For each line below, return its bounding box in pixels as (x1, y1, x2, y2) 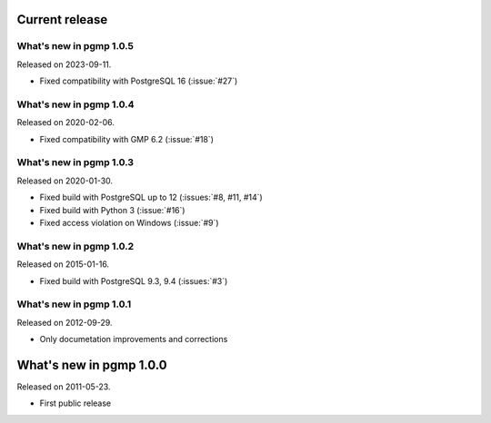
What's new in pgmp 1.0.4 (16, 98, 135, 111)
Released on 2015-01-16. (16, 259, 109, 270)
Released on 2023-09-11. (16, 59, 112, 70)
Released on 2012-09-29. (16, 317, 113, 328)
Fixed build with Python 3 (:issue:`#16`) (39, 204, 185, 215)
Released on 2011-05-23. (16, 381, 111, 392)
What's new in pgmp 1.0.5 (16, 40, 134, 53)
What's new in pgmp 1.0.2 (16, 240, 135, 252)
